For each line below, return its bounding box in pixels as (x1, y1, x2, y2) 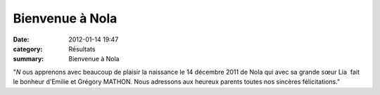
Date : (13, 35, 30, 44)
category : (13, 44, 43, 53)
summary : (13, 55, 44, 63)
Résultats (68, 44, 96, 53)
